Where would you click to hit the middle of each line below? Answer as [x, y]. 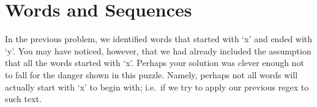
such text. [23, 99]
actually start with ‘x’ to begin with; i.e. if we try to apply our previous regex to [157, 87]
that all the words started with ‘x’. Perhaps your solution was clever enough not [155, 63]
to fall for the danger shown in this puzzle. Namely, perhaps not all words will [151, 74]
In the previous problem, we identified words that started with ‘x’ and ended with [159, 39]
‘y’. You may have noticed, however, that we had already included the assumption [158, 50]
